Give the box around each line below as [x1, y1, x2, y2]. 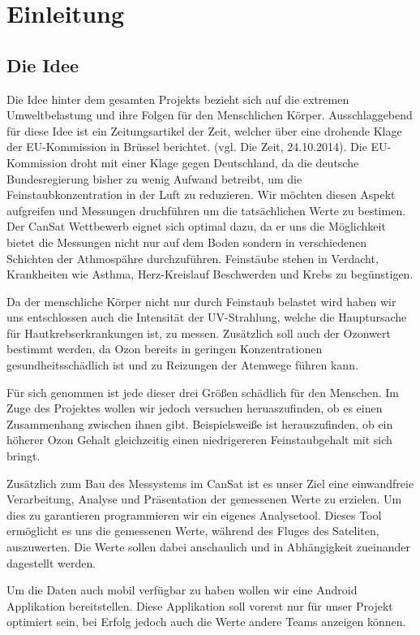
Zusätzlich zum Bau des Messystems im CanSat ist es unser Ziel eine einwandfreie [6, 474, 414, 491]
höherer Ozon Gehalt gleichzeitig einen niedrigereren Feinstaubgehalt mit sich [6, 431, 392, 448]
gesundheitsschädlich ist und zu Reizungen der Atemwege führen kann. [6, 356, 358, 374]
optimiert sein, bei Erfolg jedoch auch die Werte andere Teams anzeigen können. [6, 613, 406, 630]
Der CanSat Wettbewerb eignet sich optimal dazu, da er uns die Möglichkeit [6, 218, 386, 235]
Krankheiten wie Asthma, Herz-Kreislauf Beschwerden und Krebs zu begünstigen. [6, 266, 414, 283]
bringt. [6, 447, 41, 464]
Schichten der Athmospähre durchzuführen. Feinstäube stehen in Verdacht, [6, 249, 379, 266]
